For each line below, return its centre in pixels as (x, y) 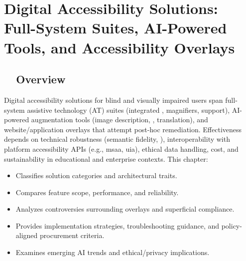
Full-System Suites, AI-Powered (116, 28)
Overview (41, 79)
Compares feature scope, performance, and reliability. (97, 192)
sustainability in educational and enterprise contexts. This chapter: (106, 158)
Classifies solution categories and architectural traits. (96, 175)
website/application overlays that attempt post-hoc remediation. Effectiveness (123, 129)
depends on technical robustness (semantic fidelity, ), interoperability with (117, 139)
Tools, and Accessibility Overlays (120, 47)
